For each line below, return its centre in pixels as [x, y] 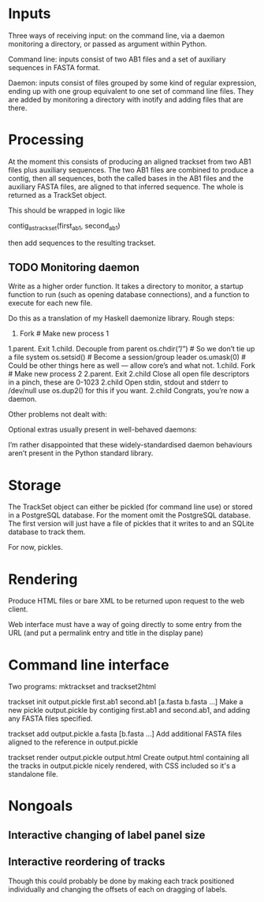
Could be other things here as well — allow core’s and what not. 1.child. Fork [132, 366]
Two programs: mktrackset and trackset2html [82, 687]
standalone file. [33, 774]
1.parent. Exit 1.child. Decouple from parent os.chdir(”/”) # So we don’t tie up [132, 349]
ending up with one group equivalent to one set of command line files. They [131, 91]
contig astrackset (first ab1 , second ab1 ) [64, 226]
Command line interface [89, 664]
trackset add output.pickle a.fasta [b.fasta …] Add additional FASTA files [125, 734]
